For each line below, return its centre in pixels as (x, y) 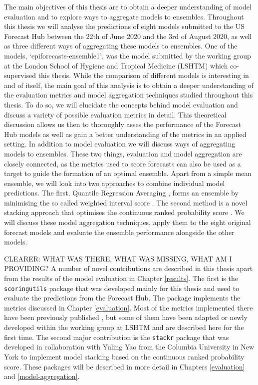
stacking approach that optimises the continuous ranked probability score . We (124, 212)
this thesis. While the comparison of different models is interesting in (143, 75)
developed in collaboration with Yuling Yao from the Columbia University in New (129, 347)
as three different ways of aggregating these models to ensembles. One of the (121, 46)
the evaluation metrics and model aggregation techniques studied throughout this (129, 95)
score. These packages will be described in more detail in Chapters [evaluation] (125, 366)
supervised (20, 75)
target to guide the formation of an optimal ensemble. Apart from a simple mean (128, 173)
